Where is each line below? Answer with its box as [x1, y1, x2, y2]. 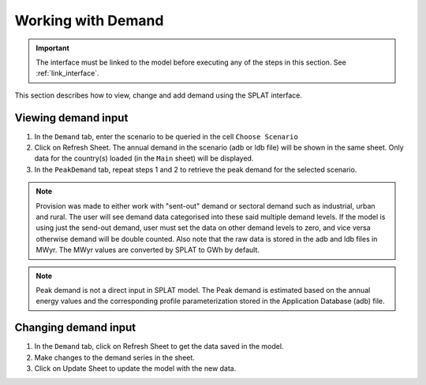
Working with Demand [14, 12, 164, 29]
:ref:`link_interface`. [35, 68, 99, 78]
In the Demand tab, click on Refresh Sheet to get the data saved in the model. [34, 342, 284, 351]
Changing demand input [14, 321, 136, 335]
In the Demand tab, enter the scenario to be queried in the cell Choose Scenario [34, 131, 299, 141]
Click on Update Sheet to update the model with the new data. [34, 364, 237, 373]
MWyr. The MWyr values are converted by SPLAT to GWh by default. [35, 245, 260, 255]
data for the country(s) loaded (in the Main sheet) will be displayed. [34, 154, 254, 163]
